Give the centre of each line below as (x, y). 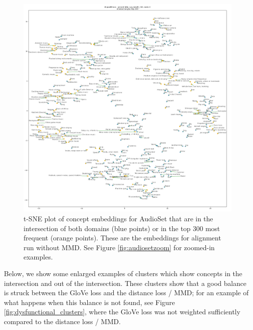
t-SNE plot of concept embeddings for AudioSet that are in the (118, 218)
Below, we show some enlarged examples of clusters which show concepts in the (123, 273)
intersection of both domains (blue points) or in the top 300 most (122, 228)
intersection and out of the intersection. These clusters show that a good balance (125, 283)
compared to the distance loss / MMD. (63, 321)
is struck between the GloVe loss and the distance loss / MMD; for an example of (126, 293)
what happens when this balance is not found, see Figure (89, 302)
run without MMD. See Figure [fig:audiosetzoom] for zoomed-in (119, 247)
